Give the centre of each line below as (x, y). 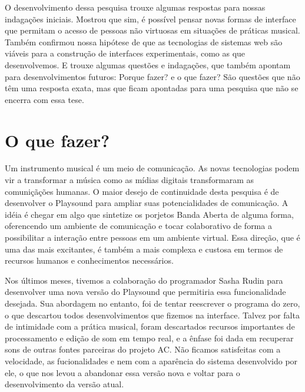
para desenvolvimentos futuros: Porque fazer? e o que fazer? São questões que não (152, 76)
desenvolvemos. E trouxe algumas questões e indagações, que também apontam (148, 64)
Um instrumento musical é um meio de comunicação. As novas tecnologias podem (152, 168)
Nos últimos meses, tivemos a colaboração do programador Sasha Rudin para (144, 280)
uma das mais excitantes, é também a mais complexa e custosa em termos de (144, 249)
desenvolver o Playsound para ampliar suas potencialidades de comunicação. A (147, 203)
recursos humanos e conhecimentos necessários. (89, 260)
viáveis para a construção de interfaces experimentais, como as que (125, 53)
